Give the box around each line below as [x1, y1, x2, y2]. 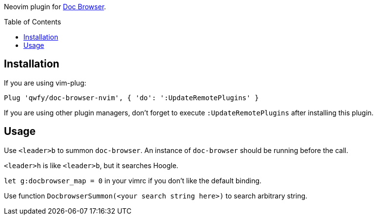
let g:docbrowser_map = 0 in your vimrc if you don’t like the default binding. [4, 176, 262, 185]
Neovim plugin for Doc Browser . [4, 2, 106, 11]
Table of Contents [4, 18, 61, 26]
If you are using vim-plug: [4, 78, 86, 87]
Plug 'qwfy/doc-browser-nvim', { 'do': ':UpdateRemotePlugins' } [4, 93, 259, 102]
